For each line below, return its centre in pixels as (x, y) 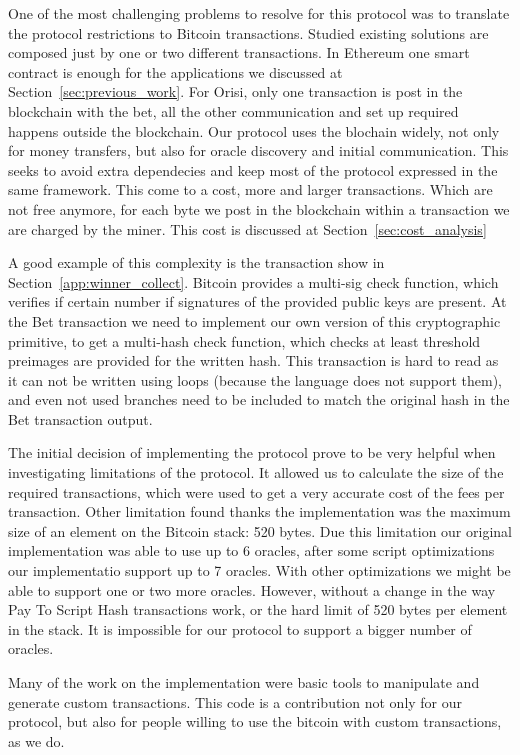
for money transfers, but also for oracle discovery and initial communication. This (258, 150)
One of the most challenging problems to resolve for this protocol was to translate (259, 13)
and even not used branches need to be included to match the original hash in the (259, 399)
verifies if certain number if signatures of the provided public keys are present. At (257, 301)
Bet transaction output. (80, 418)
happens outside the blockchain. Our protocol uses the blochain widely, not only (254, 130)
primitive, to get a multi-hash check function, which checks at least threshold (244, 340)
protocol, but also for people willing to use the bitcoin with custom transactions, (255, 721)
